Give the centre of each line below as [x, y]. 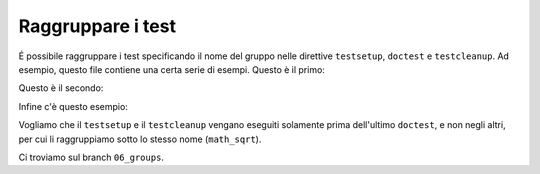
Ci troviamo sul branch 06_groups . [91, 157]
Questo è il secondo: [61, 88]
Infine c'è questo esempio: [73, 106]
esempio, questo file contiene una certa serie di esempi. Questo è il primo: [171, 69]
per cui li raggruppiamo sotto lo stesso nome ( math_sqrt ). [140, 139]
